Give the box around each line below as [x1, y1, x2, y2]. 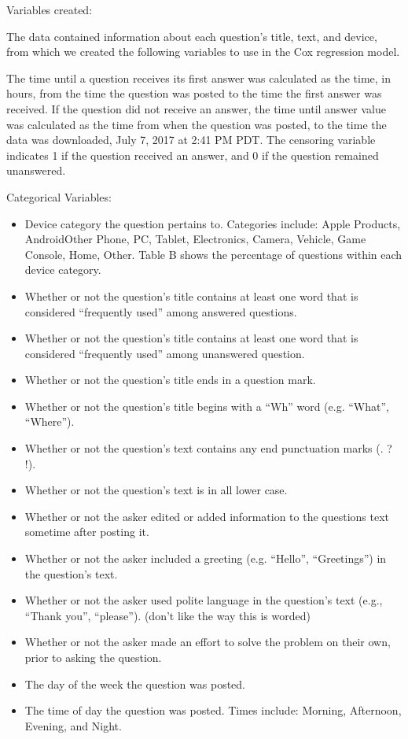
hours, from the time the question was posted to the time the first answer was [6, 85, 382, 102]
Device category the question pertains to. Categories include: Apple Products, [24, 215, 401, 231]
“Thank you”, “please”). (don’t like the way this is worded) [24, 607, 311, 623]
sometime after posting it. [24, 523, 149, 540]
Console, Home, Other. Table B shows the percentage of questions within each [24, 246, 402, 262]
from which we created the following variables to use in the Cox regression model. [6, 43, 400, 60]
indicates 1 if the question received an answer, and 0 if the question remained [6, 146, 379, 163]
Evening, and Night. [24, 717, 122, 733]
